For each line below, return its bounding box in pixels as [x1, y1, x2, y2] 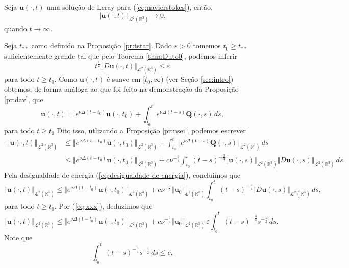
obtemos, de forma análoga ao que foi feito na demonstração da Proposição [4, 84, 239, 94]
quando [4, 23, 27, 34]
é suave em [106, 74, 141, 84]
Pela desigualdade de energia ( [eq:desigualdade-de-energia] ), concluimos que [4, 169, 240, 180]
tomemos [193, 40, 221, 51]
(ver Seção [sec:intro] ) [166, 74, 234, 84]
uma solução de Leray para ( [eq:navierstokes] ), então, [46, 2, 213, 12]
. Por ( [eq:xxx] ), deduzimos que [54, 201, 153, 211]
